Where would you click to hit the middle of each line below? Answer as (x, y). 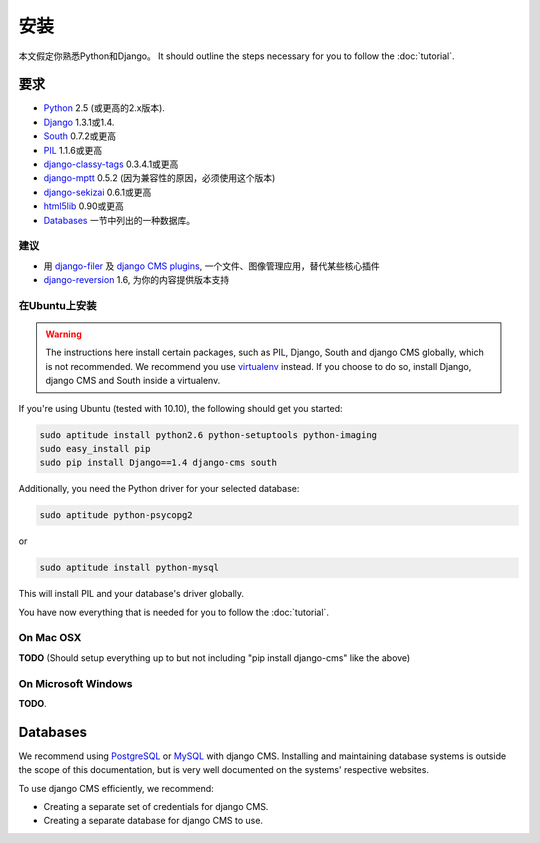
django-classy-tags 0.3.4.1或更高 (111, 164)
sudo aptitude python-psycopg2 (116, 515)
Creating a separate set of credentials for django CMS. (156, 807)
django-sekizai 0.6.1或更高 (97, 192)
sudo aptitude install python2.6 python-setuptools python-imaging (208, 434)
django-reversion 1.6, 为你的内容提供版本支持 (136, 280)
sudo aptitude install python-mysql (129, 568)
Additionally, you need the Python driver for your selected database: (159, 489)
